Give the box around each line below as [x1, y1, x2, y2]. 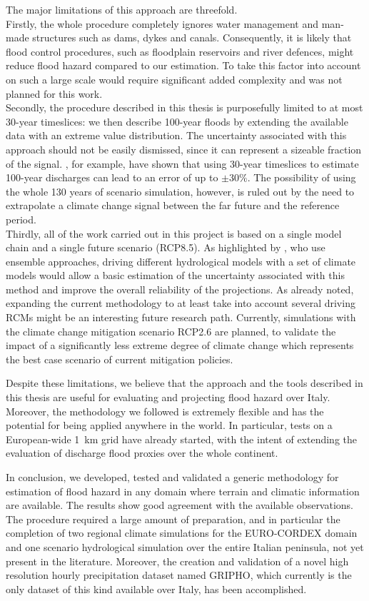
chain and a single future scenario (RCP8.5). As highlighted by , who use [6, 240, 325, 255]
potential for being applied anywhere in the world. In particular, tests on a [6, 418, 333, 433]
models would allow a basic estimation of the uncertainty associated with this [6, 268, 345, 283]
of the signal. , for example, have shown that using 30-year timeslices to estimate [6, 156, 359, 171]
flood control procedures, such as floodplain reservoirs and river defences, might [6, 44, 354, 59]
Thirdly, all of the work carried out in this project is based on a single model [6, 226, 342, 241]
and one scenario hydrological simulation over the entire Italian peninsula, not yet [6, 539, 364, 554]
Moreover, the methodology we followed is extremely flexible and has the [6, 403, 324, 418]
